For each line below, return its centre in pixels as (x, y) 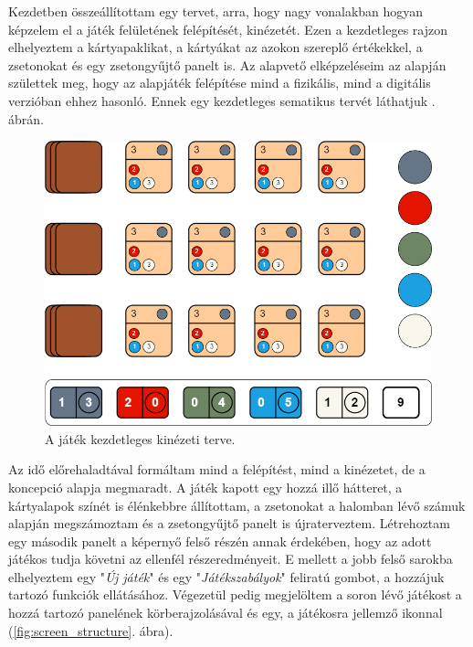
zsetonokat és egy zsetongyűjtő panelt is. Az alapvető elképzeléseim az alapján (227, 64)
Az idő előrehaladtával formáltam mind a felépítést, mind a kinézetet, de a (217, 469)
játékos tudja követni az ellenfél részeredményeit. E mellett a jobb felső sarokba (231, 559)
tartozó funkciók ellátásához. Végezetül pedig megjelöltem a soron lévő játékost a (235, 594)
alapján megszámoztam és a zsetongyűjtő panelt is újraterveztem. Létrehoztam (229, 523)
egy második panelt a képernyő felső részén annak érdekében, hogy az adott (220, 541)
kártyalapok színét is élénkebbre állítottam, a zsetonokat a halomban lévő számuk (237, 505)
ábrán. (26, 118)
